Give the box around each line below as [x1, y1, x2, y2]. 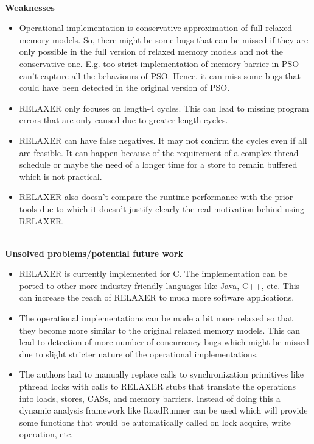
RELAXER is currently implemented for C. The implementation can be [19, 267, 287, 280]
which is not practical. [19, 170, 102, 182]
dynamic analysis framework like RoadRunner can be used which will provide [19, 404, 308, 417]
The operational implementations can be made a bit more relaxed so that [19, 312, 293, 324]
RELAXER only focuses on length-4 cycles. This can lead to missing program [19, 101, 309, 114]
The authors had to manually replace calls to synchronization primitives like [19, 368, 304, 381]
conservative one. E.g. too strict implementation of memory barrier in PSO [19, 57, 299, 70]
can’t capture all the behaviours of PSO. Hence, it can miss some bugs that [19, 69, 301, 82]
